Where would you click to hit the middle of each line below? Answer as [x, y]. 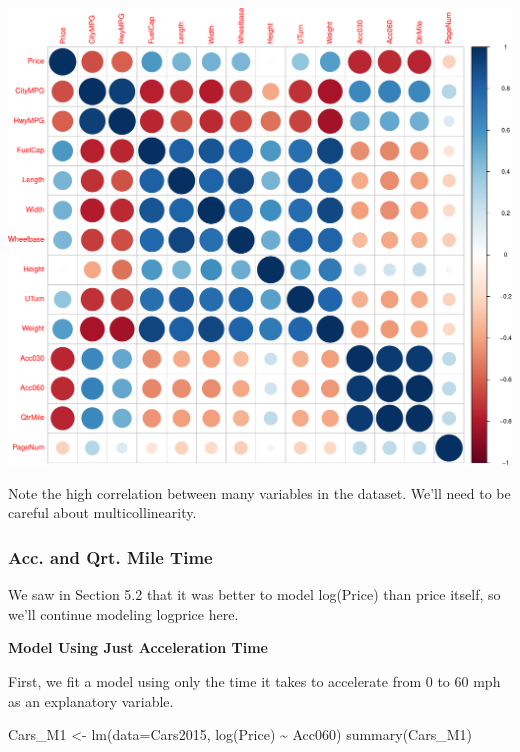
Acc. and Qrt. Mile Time [110, 556]
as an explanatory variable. [91, 700]
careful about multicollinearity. [102, 512]
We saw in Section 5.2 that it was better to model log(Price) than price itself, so [254, 594]
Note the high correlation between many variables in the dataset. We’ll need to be [259, 492]
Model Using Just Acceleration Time [138, 647]
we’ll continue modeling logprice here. [123, 613]
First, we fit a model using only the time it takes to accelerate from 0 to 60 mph [254, 681]
